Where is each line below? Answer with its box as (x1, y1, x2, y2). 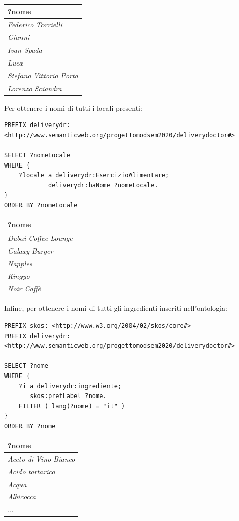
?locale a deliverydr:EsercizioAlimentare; (18, 172, 169, 179)
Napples (8, 258, 32, 268)
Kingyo (8, 270, 30, 281)
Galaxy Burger (8, 245, 53, 256)
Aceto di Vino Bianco (8, 453, 75, 464)
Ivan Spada (8, 45, 42, 55)
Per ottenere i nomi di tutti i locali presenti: (4, 102, 142, 113)
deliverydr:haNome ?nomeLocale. (48, 181, 158, 189)
